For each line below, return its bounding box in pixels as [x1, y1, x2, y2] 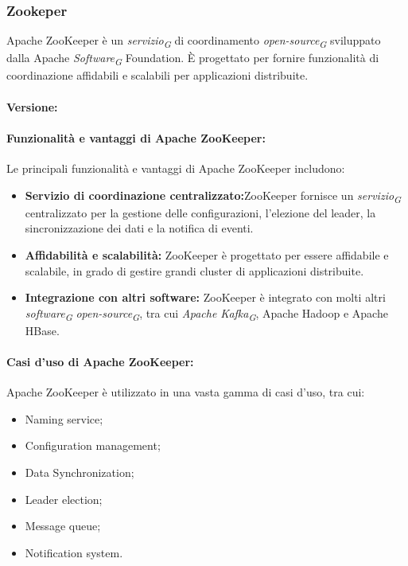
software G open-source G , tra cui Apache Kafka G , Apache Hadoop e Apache [25, 304, 388, 323]
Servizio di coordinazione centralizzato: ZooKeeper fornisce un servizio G [25, 186, 402, 205]
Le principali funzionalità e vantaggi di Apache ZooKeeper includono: [6, 160, 345, 177]
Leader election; [25, 490, 103, 507]
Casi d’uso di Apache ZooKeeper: [6, 353, 194, 370]
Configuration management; [25, 437, 161, 454]
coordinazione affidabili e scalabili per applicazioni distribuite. [6, 67, 309, 84]
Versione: [6, 98, 58, 115]
